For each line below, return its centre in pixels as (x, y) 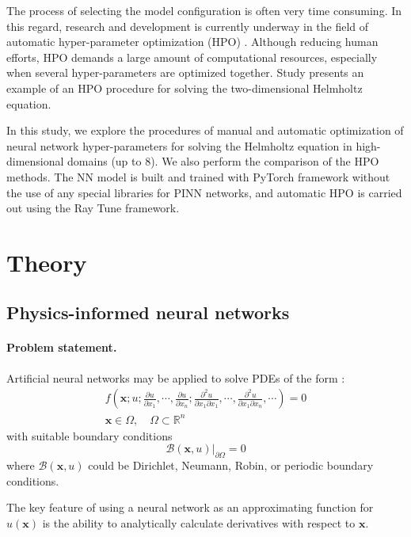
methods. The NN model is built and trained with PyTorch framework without (198, 176)
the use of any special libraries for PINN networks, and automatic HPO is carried (204, 192)
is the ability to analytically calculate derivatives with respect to (199, 523)
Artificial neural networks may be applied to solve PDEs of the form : (176, 377)
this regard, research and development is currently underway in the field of (188, 26)
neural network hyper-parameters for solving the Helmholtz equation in (179, 145)
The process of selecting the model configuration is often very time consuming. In (204, 10)
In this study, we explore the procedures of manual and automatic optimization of (205, 130)
